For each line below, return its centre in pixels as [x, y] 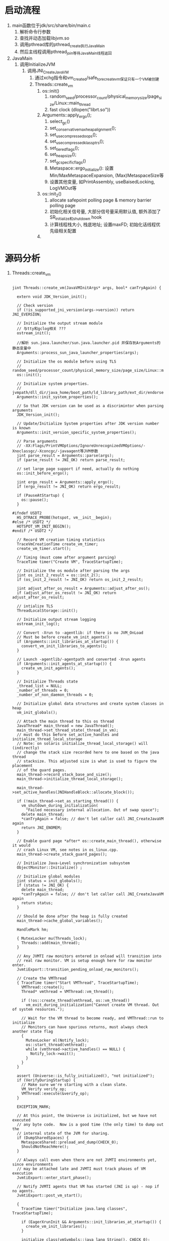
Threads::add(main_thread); [51, 943]
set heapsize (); [63, 155]
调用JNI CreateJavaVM [48, 71]
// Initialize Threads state [47, 682]
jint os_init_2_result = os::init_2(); [59, 575]
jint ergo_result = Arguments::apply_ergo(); [65, 482]
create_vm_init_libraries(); [56, 1227]
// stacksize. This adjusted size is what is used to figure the [87, 762]
